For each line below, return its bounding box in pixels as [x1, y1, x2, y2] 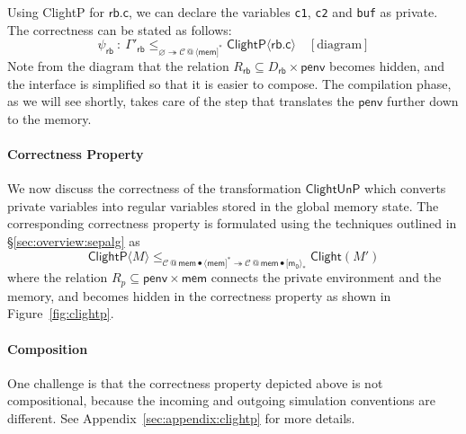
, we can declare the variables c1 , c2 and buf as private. [128, 3, 438, 21]
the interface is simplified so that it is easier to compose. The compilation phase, [7, 74, 452, 93]
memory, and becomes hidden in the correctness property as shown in [7, 286, 391, 305]
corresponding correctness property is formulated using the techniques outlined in [7, 214, 457, 233]
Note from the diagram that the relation [7, 57, 229, 75]
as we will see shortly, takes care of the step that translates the [7, 92, 354, 111]
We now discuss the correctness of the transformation [7, 179, 301, 198]
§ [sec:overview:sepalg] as [7, 231, 140, 250]
